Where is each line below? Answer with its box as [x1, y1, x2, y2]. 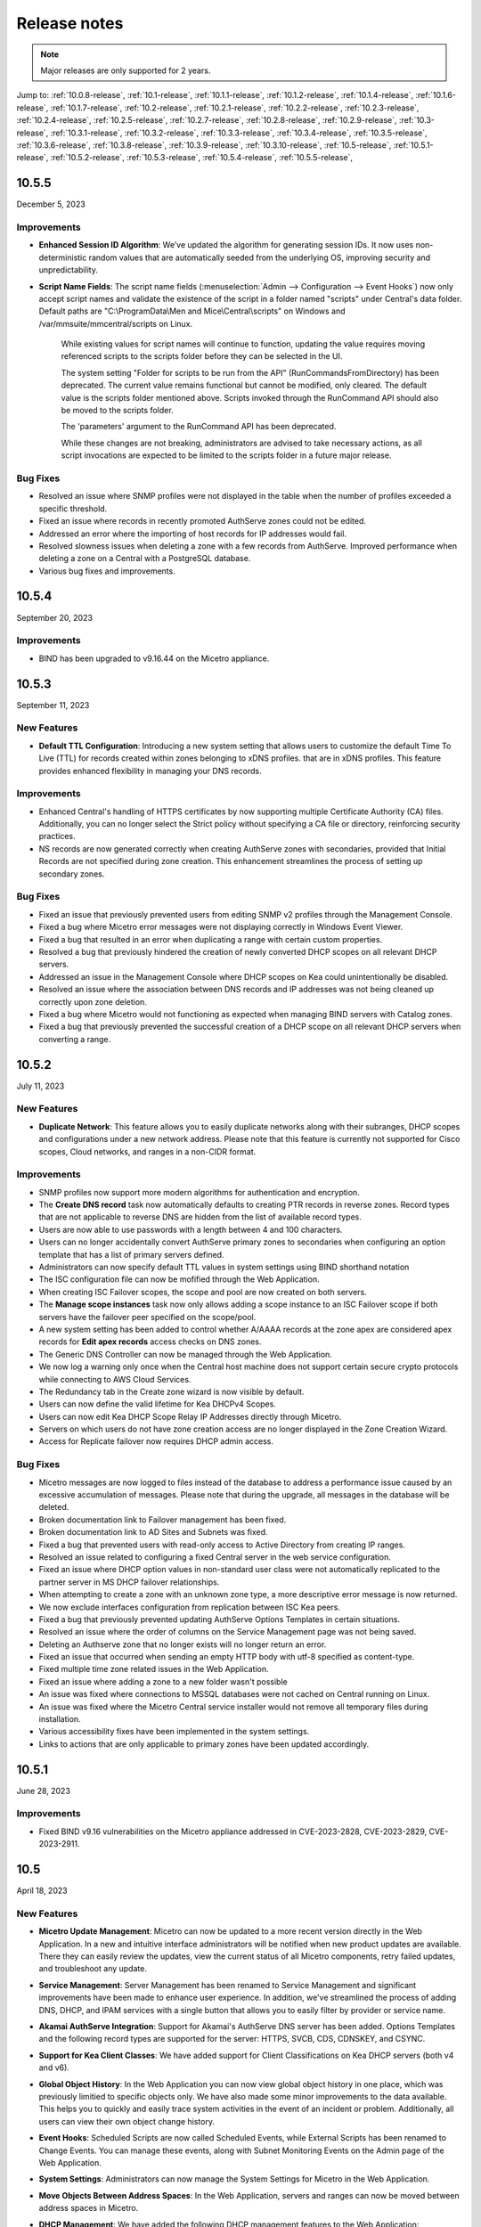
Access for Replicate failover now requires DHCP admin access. [38, 1436, 273, 1447]
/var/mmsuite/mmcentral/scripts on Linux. [38, 318, 193, 329]
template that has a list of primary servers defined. [38, 1249, 224, 1260]
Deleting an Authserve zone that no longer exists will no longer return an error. [38, 1639, 327, 1650]
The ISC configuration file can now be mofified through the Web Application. [38, 1274, 320, 1285]
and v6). [38, 2062, 70, 2073]
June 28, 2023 [16, 1785, 71, 1796]
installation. [38, 1714, 81, 1725]
